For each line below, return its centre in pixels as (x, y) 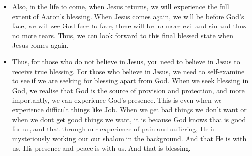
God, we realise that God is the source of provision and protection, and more (128, 90)
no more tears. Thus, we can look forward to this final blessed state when (123, 35)
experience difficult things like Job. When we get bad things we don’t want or (129, 109)
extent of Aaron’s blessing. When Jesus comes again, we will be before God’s (128, 16)
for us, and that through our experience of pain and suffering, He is (114, 129)
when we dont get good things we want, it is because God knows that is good (129, 119)
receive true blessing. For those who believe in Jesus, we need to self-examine (128, 71)
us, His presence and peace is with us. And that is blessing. (101, 148)
